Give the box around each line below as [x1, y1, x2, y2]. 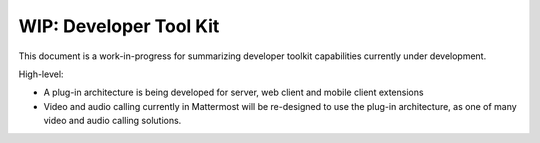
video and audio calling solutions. [43, 115, 182, 127]
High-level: [18, 68, 64, 80]
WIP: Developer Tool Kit [18, 15, 220, 37]
